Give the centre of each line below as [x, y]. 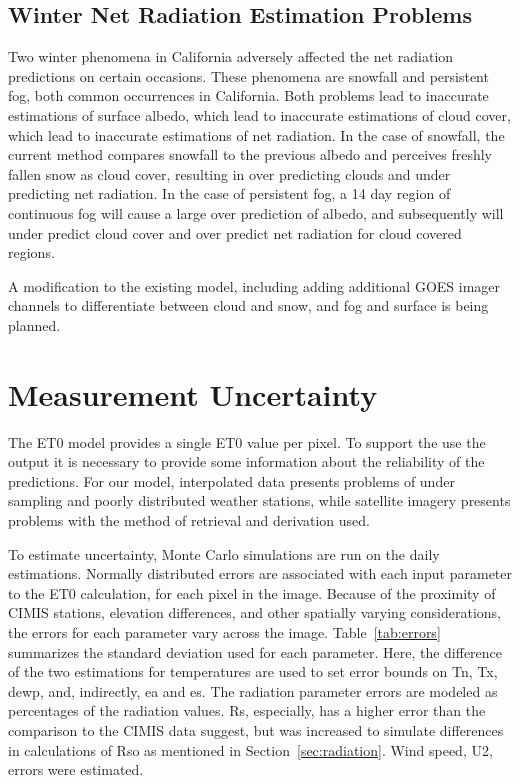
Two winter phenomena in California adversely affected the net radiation [231, 56]
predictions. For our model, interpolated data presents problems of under [231, 480]
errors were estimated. [76, 769]
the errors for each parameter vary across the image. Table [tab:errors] [224, 631]
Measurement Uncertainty [193, 393]
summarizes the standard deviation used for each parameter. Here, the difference [255, 651]
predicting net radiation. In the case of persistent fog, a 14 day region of [229, 193]
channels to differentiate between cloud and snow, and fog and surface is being [248, 305]
